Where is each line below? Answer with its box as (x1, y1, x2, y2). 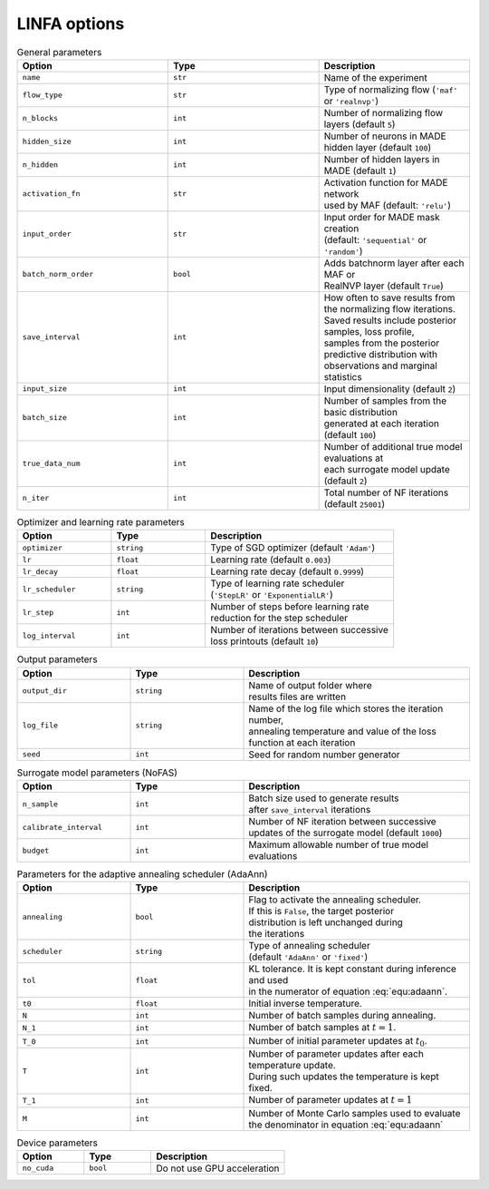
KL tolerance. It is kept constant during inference (248, 962, 457, 975)
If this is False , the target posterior (248, 905, 394, 918)
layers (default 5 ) (323, 118, 396, 131)
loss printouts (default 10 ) (210, 635, 319, 648)
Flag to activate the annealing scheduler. (248, 893, 421, 906)
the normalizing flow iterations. (323, 302, 456, 315)
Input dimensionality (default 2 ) (323, 382, 456, 395)
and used (248, 974, 289, 987)
